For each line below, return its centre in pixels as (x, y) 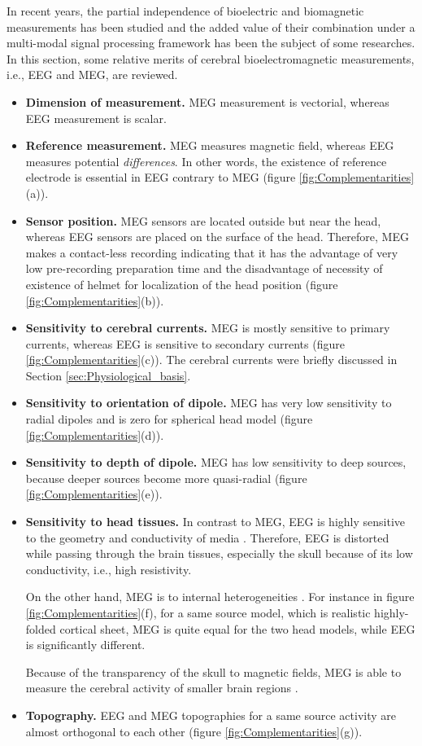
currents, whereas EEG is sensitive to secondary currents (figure (185, 343)
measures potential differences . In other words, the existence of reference (206, 161)
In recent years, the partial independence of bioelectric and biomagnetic (185, 11)
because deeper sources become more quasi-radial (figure (166, 478)
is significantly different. (85, 645)
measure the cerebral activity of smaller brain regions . (162, 688)
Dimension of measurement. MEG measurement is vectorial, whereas (207, 101)
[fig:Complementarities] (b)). (95, 300)
